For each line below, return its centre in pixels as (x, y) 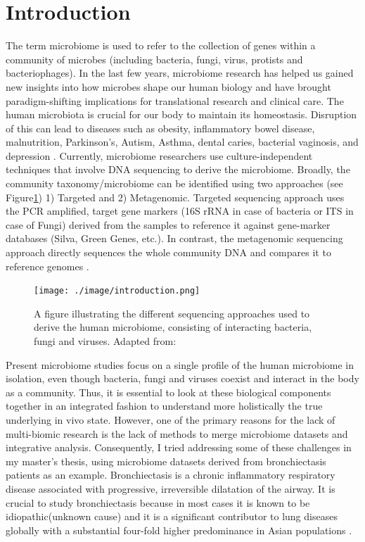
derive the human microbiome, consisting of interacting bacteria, (173, 327)
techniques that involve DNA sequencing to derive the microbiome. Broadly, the (178, 169)
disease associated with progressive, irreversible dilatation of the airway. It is (171, 489)
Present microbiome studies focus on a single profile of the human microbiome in (180, 364)
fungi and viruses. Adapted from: (105, 341)
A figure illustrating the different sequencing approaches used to (172, 313)
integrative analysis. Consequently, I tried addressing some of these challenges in (179, 447)
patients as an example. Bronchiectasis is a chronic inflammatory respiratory (171, 475)
